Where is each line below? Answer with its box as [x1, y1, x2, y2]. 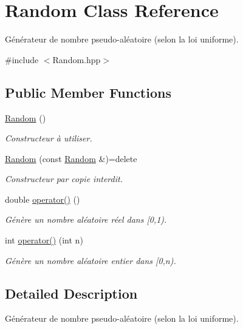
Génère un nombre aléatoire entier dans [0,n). [5, 254, 176, 266]
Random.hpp [52, 53, 101, 66]
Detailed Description [5, 283, 138, 302]
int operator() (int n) [5, 234, 83, 246]
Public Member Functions [5, 83, 171, 101]
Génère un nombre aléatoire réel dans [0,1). [5, 213, 167, 226]
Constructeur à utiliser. [5, 132, 92, 144]
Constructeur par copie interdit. [5, 172, 123, 185]
